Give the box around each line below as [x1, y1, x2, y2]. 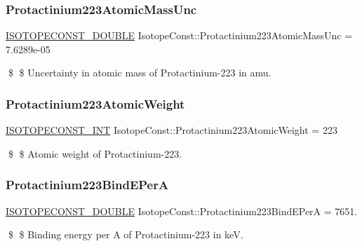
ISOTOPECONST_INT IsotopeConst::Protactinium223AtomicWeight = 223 [6, 123, 337, 137]
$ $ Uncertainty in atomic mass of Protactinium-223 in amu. [8, 65, 271, 80]
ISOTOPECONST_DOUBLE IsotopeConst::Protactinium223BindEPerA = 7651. [6, 203, 358, 218]
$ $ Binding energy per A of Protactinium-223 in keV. [8, 227, 243, 242]
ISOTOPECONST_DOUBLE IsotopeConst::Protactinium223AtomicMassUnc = [6, 28, 353, 43]
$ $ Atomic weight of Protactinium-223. [8, 146, 182, 160]
